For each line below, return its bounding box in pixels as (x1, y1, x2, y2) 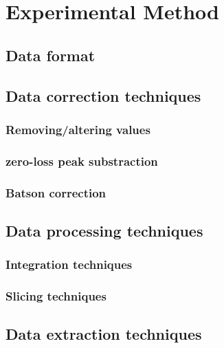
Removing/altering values (5, 120, 150, 138)
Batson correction (5, 184, 107, 201)
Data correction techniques (5, 85, 201, 106)
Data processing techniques (5, 219, 203, 241)
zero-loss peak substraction (5, 152, 158, 169)
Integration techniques (5, 256, 133, 273)
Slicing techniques (5, 287, 107, 305)
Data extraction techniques (5, 323, 202, 345)
